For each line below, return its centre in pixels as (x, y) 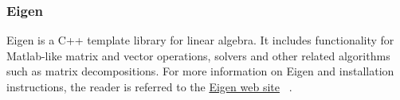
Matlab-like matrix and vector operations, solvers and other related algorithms (198, 55)
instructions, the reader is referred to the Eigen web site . (149, 87)
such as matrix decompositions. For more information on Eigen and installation (200, 71)
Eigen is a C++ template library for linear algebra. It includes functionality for (200, 40)
